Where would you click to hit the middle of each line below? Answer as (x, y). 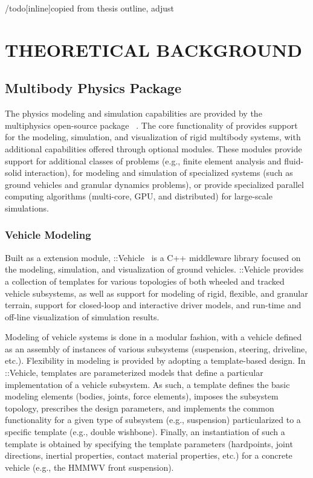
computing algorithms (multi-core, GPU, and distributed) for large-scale (139, 196)
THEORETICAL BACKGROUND (153, 49)
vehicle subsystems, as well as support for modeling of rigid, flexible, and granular (156, 293)
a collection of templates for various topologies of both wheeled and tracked (145, 281)
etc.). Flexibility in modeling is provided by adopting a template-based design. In (155, 360)
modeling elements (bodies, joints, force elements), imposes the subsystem (142, 396)
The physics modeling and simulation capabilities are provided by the (134, 113)
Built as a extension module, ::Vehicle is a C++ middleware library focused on (153, 257)
